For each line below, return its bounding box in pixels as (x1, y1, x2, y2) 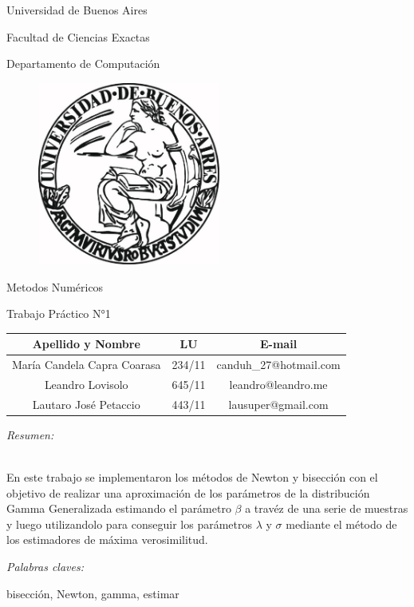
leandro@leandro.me (229, 375, 328, 392)
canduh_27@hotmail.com (216, 356, 341, 373)
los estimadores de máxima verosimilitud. (6, 531, 208, 548)
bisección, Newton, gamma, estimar (6, 585, 179, 601)
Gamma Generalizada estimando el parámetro (6, 500, 231, 517)
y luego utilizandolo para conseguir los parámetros (6, 515, 253, 532)
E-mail (260, 335, 298, 352)
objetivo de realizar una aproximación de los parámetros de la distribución (6, 484, 370, 501)
